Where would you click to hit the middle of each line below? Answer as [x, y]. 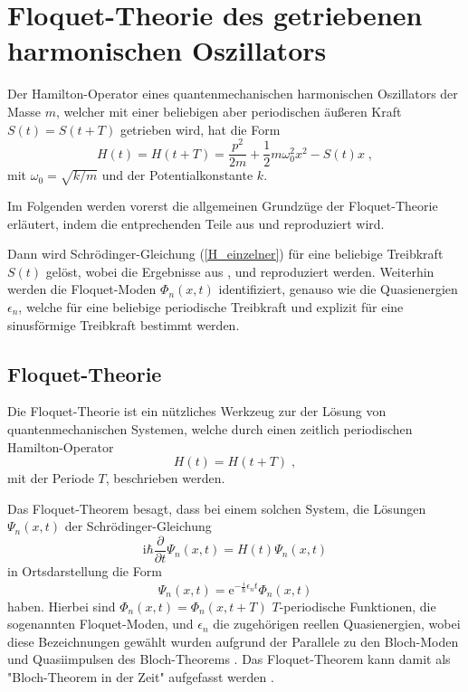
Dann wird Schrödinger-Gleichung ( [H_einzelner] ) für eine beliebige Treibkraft [225, 254]
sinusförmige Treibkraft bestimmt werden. [124, 324]
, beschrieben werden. [165, 478]
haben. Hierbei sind [62, 606]
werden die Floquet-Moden [82, 289]
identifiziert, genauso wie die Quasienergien [338, 289]
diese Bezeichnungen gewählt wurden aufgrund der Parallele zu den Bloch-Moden [233, 641]
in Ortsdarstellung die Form [85, 570]
